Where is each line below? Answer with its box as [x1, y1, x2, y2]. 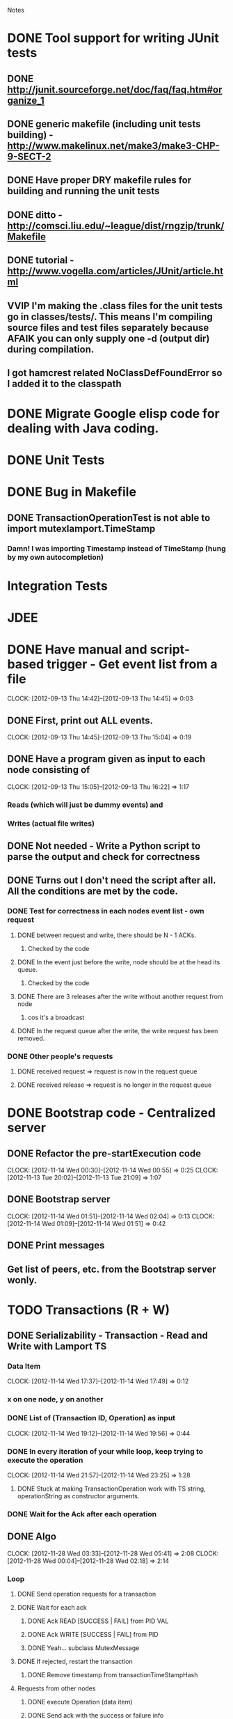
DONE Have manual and [7, 642, 147, 657]
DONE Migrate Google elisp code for [7, 406, 220, 422]
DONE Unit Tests [7, 453, 105, 469]
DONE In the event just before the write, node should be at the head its [17, 957, 220, 966]
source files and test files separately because [7, 322, 209, 333]
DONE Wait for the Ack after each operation [7, 1509, 157, 1518]
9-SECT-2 [7, 150, 52, 162]
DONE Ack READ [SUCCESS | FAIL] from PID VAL [27, 1617, 169, 1625]
